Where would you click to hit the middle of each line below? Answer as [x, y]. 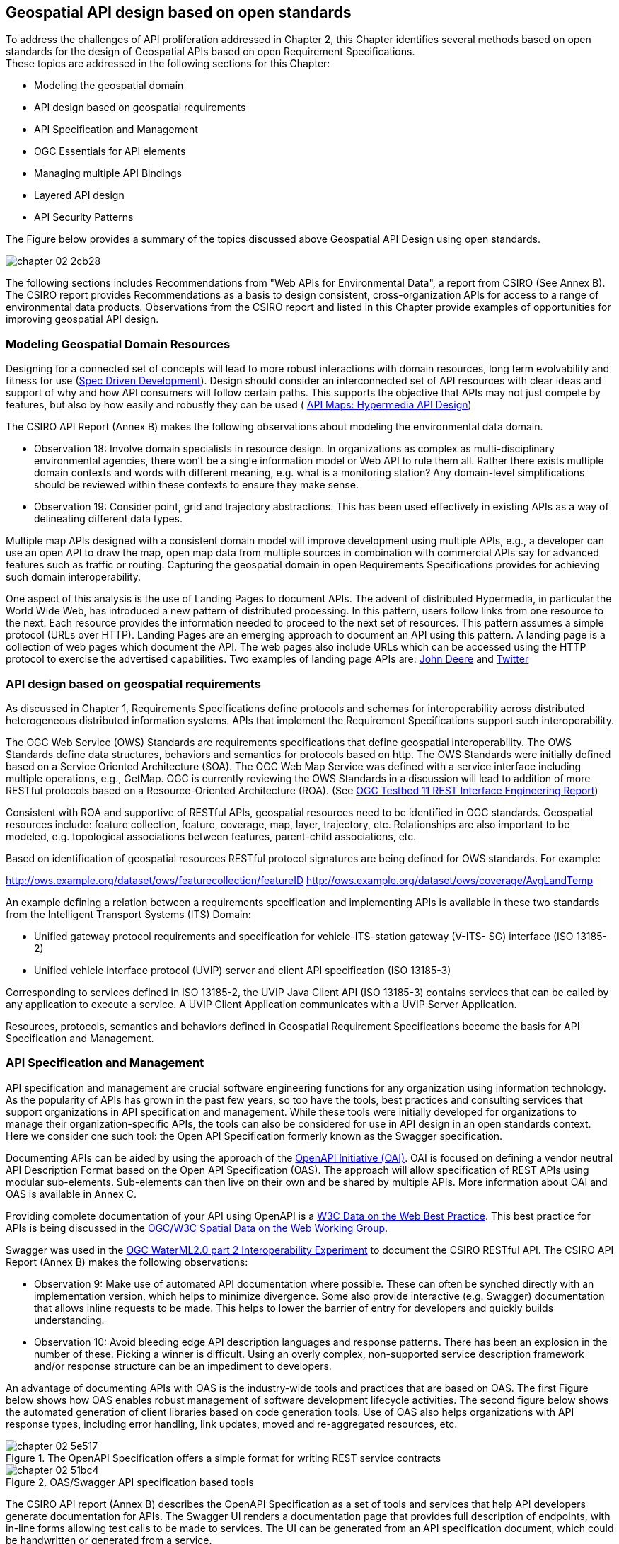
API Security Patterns [84, 217]
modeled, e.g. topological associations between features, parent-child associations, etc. [211, 836]
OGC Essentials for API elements [110, 151]
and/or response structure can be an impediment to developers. [183, 1366]
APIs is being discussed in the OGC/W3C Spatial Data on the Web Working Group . [197, 1228]
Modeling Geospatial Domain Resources [118, 344]
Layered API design [79, 195]
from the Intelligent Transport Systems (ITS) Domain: [128, 914]
